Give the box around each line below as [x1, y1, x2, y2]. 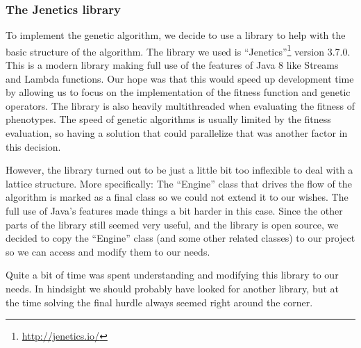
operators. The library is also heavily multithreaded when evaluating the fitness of [6, 98, 355, 113]
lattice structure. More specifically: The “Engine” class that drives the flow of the [6, 176, 352, 190]
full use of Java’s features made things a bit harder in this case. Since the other [6, 204, 343, 217]
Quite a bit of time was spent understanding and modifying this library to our [6, 267, 339, 282]
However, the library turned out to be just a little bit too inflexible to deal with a [6, 163, 353, 177]
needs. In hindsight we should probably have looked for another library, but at [6, 281, 339, 295]
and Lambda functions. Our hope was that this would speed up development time [6, 71, 354, 85]
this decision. [6, 139, 61, 154]
